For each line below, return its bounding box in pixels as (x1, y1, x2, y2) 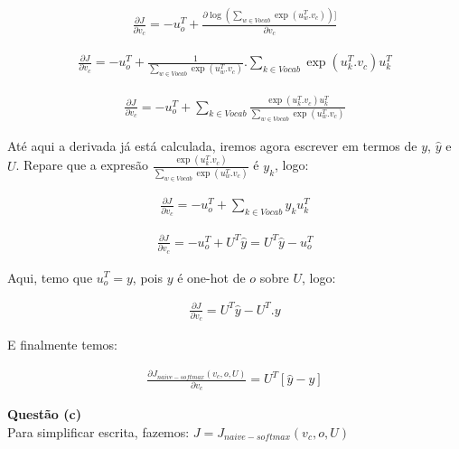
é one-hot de (177, 267, 246, 286)
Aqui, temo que (7, 267, 93, 286)
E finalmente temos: (7, 335, 117, 354)
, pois (132, 267, 163, 286)
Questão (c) (7, 405, 81, 424)
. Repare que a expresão (15, 155, 149, 174)
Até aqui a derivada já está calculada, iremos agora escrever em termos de (7, 136, 417, 154)
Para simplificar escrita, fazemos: (7, 422, 190, 441)
